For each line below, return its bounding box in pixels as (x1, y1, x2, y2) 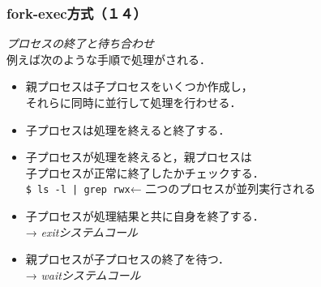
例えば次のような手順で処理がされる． (6, 50, 211, 67)
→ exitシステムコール (25, 223, 138, 240)
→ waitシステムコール (25, 266, 141, 283)
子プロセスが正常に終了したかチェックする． (25, 164, 264, 181)
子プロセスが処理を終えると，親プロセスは (25, 148, 252, 165)
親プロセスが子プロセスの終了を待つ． (25, 251, 230, 268)
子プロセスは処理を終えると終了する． (25, 121, 230, 138)
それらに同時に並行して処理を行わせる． (25, 94, 242, 110)
